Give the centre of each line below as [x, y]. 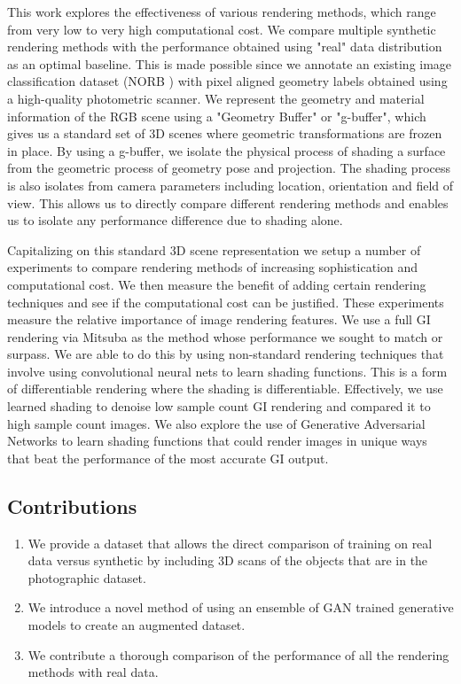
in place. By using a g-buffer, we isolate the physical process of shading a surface [227, 150]
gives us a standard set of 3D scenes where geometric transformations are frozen [225, 133]
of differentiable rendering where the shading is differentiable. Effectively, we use [225, 389]
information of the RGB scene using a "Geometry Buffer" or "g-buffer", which [217, 116]
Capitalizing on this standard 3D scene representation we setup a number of [214, 249]
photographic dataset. [87, 577]
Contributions [72, 505]
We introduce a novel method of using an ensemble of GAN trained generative [241, 607]
